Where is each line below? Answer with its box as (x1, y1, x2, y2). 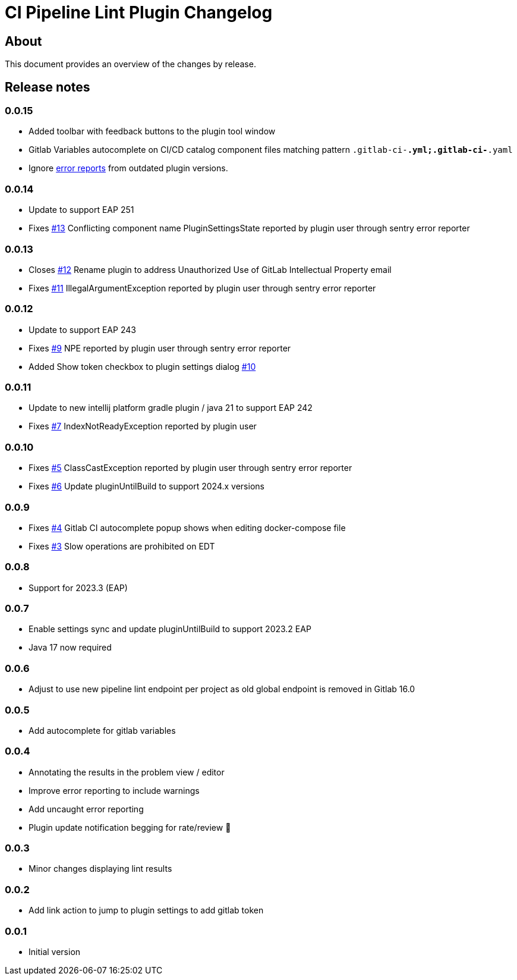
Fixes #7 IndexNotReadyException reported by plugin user (29, 421, 257, 432)
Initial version (29, 946, 81, 957)
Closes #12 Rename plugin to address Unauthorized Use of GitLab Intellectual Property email (29, 264, 392, 275)
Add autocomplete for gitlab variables (29, 725, 176, 736)
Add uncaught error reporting (29, 803, 144, 814)
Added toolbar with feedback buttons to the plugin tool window (29, 126, 276, 137)
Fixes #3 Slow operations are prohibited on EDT (29, 541, 215, 551)
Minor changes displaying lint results (29, 863, 172, 874)
